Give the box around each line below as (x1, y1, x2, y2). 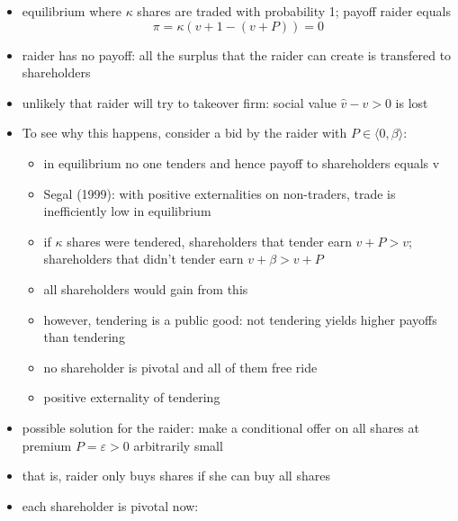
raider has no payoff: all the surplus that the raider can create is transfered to (22, 45, 452, 64)
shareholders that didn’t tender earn (43, 249, 244, 268)
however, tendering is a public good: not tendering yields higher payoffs (43, 310, 437, 328)
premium (22, 436, 72, 454)
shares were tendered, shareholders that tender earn (67, 231, 352, 250)
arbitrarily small (133, 436, 223, 454)
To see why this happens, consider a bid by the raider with (22, 123, 347, 142)
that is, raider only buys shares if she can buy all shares (22, 466, 330, 485)
